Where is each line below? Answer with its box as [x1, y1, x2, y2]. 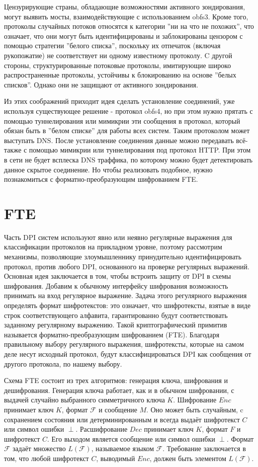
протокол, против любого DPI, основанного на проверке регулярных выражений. [4, 261, 250, 271]
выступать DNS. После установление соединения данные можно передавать [4, 135, 234, 145]
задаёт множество [12, 443, 66, 454]
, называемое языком [91, 443, 154, 454]
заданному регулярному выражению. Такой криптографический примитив [4, 319, 227, 330]
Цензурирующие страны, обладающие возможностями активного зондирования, [4, 1, 245, 11]
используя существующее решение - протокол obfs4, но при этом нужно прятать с [4, 105, 253, 116]
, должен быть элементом [149, 453, 227, 463]
